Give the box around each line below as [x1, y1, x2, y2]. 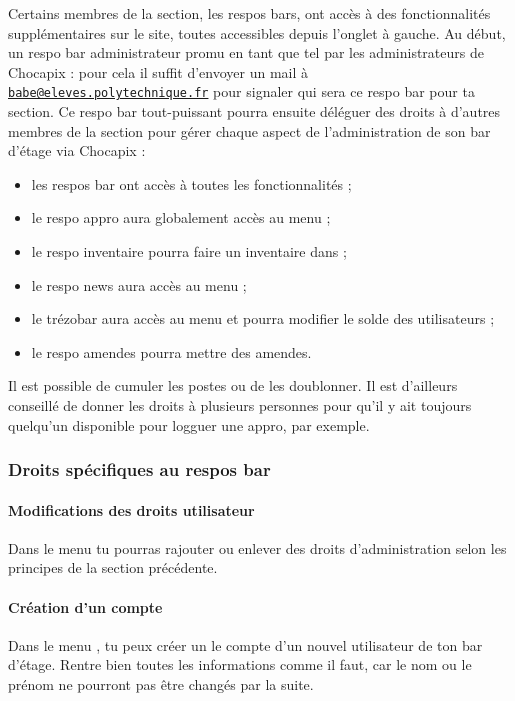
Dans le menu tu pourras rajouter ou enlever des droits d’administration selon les [8, 537, 507, 558]
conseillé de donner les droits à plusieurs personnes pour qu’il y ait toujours [8, 394, 472, 415]
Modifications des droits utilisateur [8, 499, 255, 520]
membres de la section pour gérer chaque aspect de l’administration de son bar [8, 120, 491, 141]
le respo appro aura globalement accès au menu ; [31, 207, 331, 228]
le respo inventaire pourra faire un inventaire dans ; [31, 241, 347, 261]
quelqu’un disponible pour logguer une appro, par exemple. [8, 414, 370, 435]
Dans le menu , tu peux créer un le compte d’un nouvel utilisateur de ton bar [8, 634, 483, 655]
